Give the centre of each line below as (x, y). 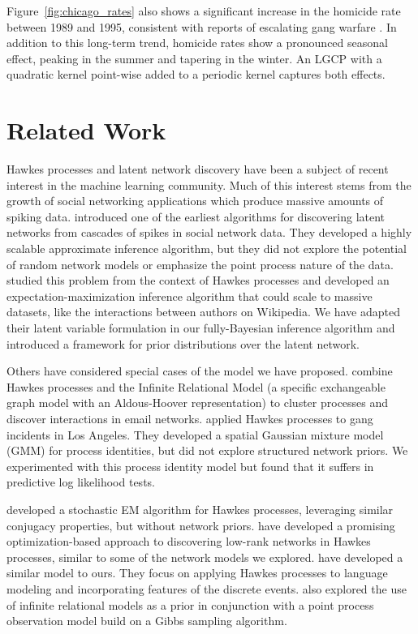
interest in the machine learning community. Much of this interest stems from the (209, 184)
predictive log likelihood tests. (81, 482)
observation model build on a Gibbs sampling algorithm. (147, 621)
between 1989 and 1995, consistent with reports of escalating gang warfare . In (202, 26)
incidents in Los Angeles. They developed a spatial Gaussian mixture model (195, 434)
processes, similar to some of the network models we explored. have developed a (205, 557)
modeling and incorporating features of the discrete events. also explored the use (207, 588)
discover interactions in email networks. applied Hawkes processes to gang (190, 418)
